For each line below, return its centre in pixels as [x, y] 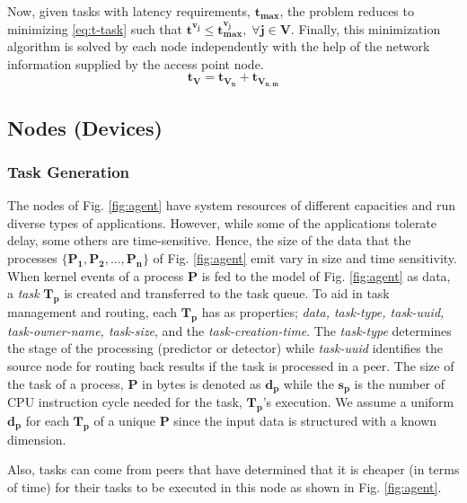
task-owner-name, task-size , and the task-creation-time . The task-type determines [229, 330]
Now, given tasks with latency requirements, [129, 11]
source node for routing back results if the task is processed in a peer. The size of [231, 365]
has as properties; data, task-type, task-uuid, [323, 312]
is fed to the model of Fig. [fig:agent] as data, [326, 275]
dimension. [37, 439]
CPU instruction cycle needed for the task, [125, 402]
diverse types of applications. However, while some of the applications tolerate [222, 222]
